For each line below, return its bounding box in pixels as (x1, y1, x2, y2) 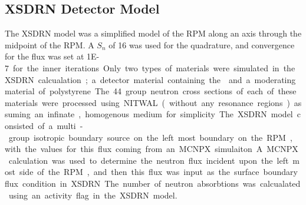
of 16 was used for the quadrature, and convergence (108, 38, 295, 51)
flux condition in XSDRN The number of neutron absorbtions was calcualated (5, 177, 301, 189)
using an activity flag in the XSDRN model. (8, 189, 177, 201)
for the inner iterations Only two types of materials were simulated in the (12, 61, 295, 74)
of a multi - (38, 119, 83, 131)
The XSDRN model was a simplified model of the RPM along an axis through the (5, 27, 302, 39)
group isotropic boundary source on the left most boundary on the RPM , (8, 131, 292, 143)
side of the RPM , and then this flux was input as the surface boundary (19, 166, 298, 178)
